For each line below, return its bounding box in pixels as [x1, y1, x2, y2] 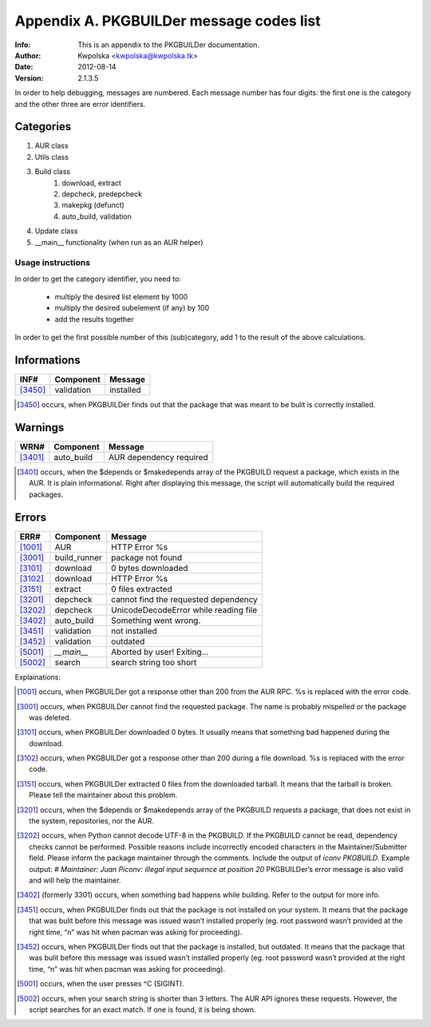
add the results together [54, 314, 135, 323]
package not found [110, 552, 183, 563]
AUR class [34, 141, 69, 151]
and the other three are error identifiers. [14, 99, 146, 109]
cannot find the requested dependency [110, 593, 259, 605]
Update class [34, 226, 78, 236]
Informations [14, 354, 81, 367]
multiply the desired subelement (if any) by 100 [54, 303, 210, 313]
